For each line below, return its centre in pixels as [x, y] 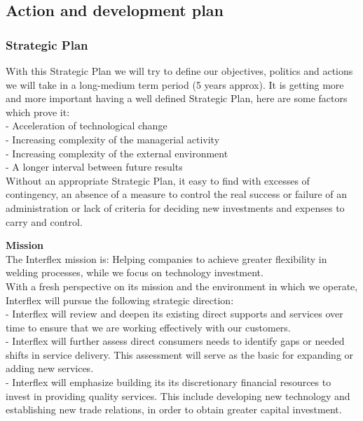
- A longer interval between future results [94, 167]
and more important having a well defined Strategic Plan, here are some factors [177, 98]
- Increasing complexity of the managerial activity [113, 139]
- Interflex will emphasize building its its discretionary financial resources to [169, 382]
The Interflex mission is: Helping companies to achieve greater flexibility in [166, 258]
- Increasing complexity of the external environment [117, 153]
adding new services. [50, 368]
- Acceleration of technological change [87, 126]
